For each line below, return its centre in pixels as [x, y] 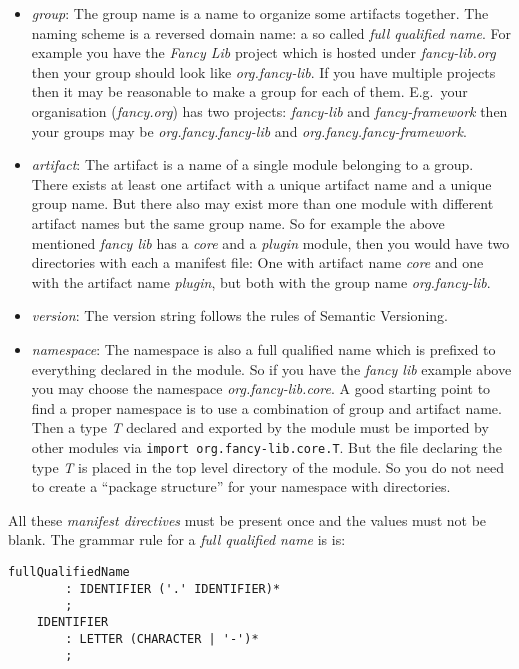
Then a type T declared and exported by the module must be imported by [260, 427]
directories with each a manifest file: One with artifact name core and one [257, 262]
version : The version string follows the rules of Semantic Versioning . [239, 315]
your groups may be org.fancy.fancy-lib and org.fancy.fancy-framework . [249, 130]
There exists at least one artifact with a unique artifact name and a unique [261, 183]
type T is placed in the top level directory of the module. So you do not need [267, 466]
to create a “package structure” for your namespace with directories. [241, 486]
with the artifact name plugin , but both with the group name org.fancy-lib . [261, 281]
